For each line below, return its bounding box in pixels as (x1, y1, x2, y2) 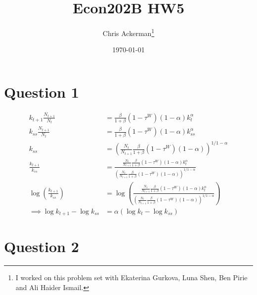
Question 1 (4, 81, 79, 102)
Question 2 (4, 236, 79, 257)
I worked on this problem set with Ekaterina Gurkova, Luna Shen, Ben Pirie (15, 272, 248, 283)
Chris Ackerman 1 (102, 27, 155, 38)
